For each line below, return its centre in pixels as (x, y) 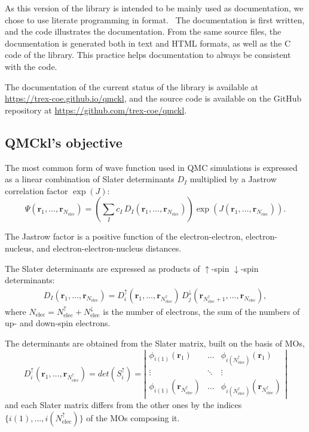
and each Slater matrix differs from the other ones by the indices (123, 405)
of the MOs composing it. (133, 417)
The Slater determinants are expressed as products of (103, 268)
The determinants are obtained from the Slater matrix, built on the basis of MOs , (155, 343)
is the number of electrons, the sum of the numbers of (201, 311)
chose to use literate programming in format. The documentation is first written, (155, 19)
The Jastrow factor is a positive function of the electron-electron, (124, 236)
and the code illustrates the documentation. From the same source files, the (143, 31)
